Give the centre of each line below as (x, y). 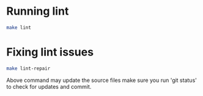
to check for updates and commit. (49, 86)
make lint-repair (28, 68)
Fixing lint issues (50, 52)
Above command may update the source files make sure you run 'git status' (102, 80)
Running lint (38, 11)
